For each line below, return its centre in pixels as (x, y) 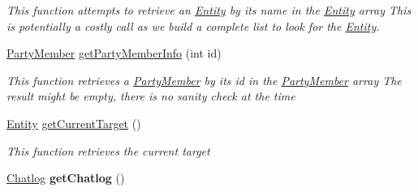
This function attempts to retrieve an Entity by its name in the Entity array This (209, 10)
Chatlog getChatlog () (66, 178)
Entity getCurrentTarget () (74, 123)
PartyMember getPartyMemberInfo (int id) (114, 53)
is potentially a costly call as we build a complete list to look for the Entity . (193, 26)
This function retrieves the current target (108, 150)
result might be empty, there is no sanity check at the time (151, 96)
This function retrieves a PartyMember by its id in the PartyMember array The (204, 80)
